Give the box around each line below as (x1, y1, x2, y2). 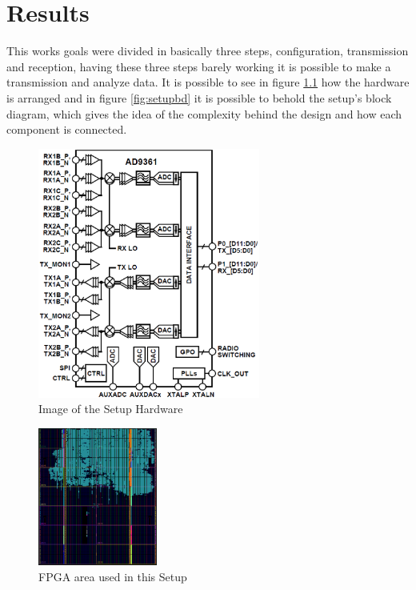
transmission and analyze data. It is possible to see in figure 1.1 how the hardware (6, 74, 410, 90)
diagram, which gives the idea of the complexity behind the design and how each (6, 105, 402, 122)
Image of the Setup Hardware (38, 400, 183, 417)
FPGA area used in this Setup (38, 568, 187, 584)
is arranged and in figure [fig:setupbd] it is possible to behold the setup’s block (6, 89, 392, 106)
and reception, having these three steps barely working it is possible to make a (6, 58, 391, 74)
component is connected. (6, 121, 127, 138)
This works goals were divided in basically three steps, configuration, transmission (6, 42, 409, 59)
